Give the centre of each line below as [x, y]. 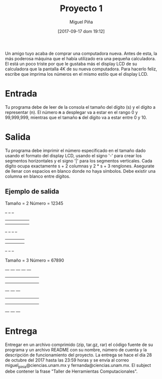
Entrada [21, 94]
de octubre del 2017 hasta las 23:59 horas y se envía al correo [67, 360]
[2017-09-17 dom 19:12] [81, 31]
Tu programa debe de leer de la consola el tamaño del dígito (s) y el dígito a [80, 107]
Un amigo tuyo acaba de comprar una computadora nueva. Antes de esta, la [81, 53]
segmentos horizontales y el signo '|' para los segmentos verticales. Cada [79, 161]
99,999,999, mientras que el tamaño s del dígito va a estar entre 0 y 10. [76, 117]
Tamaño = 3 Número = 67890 [35, 260]
